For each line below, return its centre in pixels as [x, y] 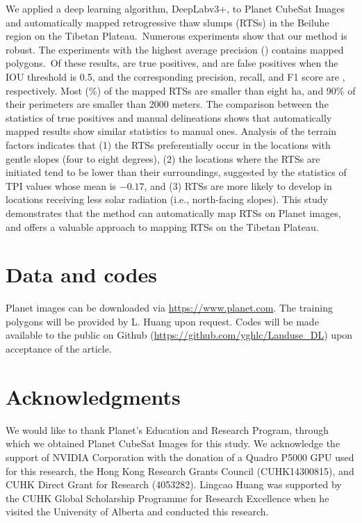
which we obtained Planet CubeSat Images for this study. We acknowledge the [173, 443]
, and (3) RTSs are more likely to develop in [238, 185]
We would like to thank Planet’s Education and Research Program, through [167, 429]
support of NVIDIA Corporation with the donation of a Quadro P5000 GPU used [180, 457]
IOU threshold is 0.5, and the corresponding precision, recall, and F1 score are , [175, 76]
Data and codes [82, 274]
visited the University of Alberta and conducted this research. [137, 512]
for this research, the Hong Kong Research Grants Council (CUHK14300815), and [180, 470]
